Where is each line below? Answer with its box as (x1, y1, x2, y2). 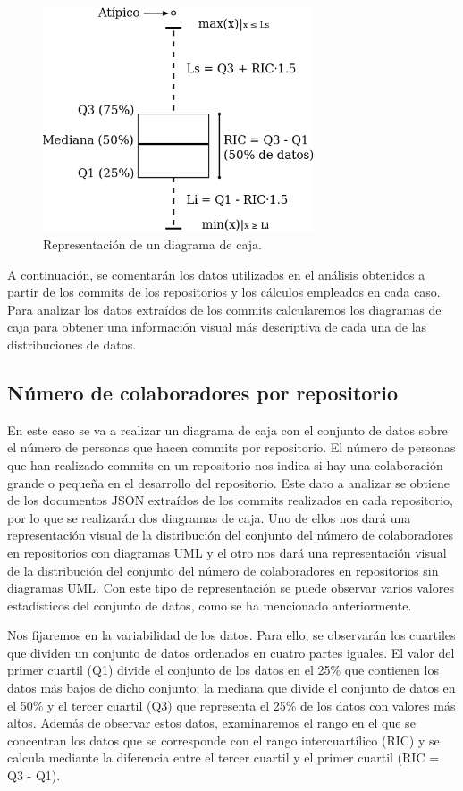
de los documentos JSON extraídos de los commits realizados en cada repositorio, (7, 491, 454, 509)
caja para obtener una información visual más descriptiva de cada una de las (7, 317, 427, 336)
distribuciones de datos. (7, 334, 137, 353)
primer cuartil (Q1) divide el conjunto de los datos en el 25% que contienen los (7, 661, 439, 679)
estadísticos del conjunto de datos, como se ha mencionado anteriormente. (7, 595, 412, 614)
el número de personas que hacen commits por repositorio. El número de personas (7, 438, 456, 457)
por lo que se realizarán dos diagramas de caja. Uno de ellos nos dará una (7, 508, 411, 526)
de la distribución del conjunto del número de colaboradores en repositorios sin (7, 560, 439, 579)
